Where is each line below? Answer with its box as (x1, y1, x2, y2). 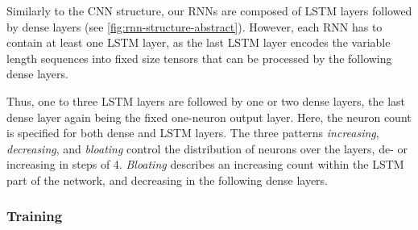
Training (6, 206, 63, 226)
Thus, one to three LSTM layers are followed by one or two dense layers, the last (6, 92, 405, 109)
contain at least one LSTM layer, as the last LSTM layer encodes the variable (6, 34, 391, 51)
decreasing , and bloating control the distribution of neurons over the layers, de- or (6, 140, 408, 157)
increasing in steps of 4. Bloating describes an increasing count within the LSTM (6, 156, 404, 173)
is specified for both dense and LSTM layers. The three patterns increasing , (6, 124, 379, 141)
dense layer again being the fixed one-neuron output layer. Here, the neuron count (6, 108, 412, 125)
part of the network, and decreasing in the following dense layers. (6, 171, 328, 188)
